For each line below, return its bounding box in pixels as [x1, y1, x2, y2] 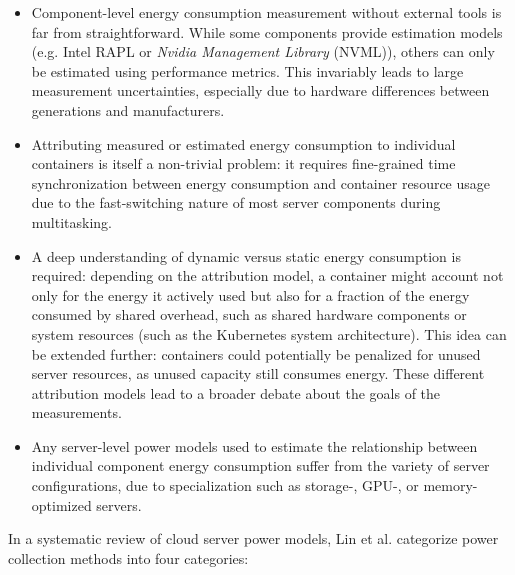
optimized [31, 494, 92, 515]
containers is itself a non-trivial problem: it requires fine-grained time [31, 153, 456, 174]
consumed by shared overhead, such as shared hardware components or [31, 304, 467, 325]
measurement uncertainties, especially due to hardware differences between [31, 80, 490, 101]
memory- [423, 475, 478, 496]
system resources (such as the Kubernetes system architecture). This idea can [31, 323, 507, 344]
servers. [96, 494, 142, 515]
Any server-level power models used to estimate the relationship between [31, 435, 478, 456]
